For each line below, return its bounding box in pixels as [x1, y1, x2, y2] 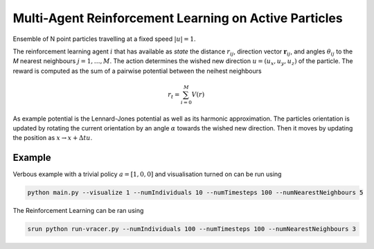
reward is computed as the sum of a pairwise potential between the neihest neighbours [12, 67, 262, 75]
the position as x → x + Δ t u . [12, 134, 93, 142]
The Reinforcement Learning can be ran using [12, 207, 144, 215]
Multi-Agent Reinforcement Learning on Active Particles [12, 10, 343, 26]
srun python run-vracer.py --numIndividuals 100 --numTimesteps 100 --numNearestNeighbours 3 [27, 225, 357, 233]
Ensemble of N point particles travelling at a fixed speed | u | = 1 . [12, 35, 196, 43]
